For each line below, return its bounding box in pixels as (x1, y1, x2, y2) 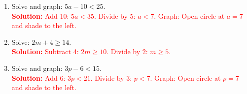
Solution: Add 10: (11, 10, 69, 21)
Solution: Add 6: (11, 72, 66, 83)
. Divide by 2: (106, 46, 148, 57)
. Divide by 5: (94, 10, 136, 21)
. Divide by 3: (90, 72, 132, 83)
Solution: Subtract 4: (11, 46, 79, 57)
